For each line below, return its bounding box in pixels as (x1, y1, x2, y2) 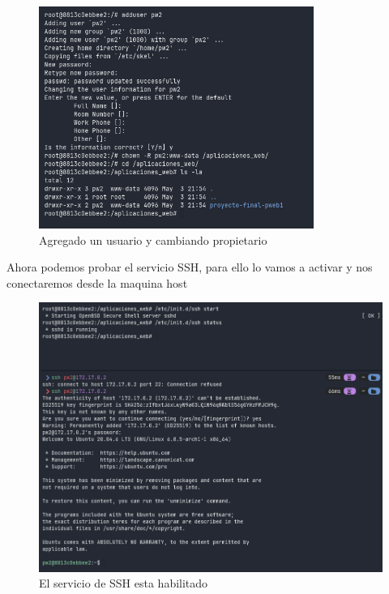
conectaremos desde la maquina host (6, 274, 188, 291)
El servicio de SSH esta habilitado (39, 575, 208, 592)
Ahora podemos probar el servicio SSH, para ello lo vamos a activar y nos (6, 259, 373, 276)
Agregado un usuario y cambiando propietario (39, 231, 267, 248)
